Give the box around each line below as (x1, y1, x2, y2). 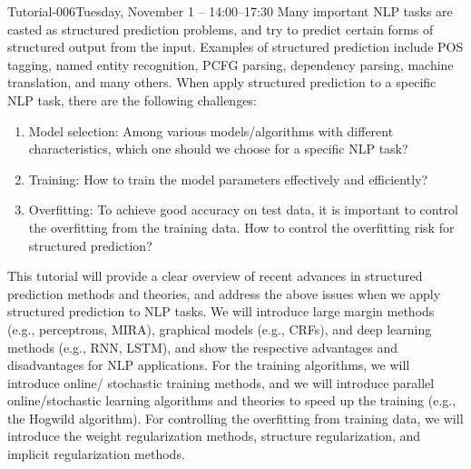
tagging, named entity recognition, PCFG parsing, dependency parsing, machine (7, 55, 454, 74)
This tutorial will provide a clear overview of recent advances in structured (7, 266, 423, 285)
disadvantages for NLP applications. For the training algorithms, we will (7, 355, 410, 374)
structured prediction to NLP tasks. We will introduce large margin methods (7, 302, 435, 321)
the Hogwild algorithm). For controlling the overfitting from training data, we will (7, 408, 464, 427)
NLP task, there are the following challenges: (7, 90, 257, 109)
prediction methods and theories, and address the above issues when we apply (7, 284, 441, 303)
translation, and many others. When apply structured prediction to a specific (7, 73, 437, 92)
